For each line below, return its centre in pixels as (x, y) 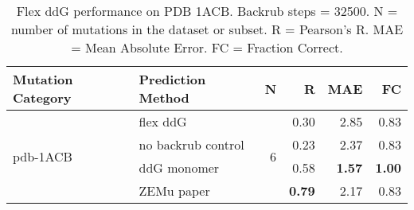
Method (164, 97)
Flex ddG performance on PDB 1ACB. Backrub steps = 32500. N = (207, 11)
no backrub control (191, 144)
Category (42, 97)
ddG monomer (179, 167)
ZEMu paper (174, 191)
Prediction (172, 79)
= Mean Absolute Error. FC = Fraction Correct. (207, 47)
